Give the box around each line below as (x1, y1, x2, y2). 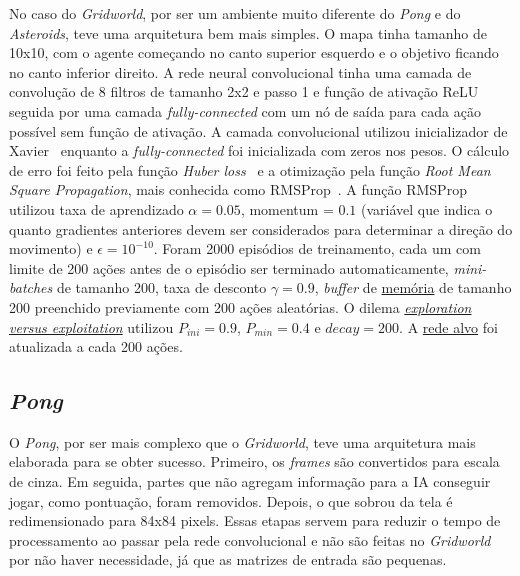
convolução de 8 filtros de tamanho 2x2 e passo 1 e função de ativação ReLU (9, 81, 479, 102)
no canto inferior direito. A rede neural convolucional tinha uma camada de (9, 61, 472, 82)
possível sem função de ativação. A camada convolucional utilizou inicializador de (9, 120, 508, 141)
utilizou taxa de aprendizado (9, 198, 184, 219)
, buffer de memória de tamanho (314, 277, 512, 298)
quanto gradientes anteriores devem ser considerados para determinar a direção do (9, 218, 513, 239)
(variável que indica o (361, 198, 493, 219)
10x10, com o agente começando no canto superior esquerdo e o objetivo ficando (9, 42, 499, 63)
